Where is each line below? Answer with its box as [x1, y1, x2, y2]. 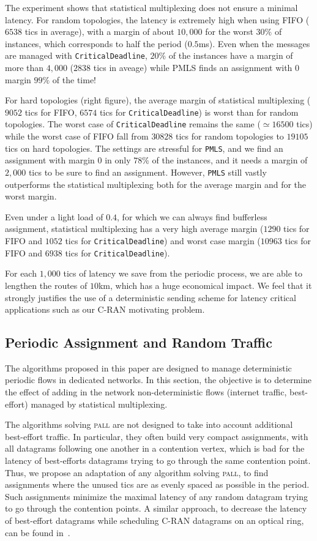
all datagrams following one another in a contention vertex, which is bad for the [5, 442, 305, 455]
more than [5, 61, 44, 74]
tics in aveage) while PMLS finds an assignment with [93, 61, 293, 74]
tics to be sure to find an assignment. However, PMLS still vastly [28, 165, 267, 178]
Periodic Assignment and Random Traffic [5, 333, 272, 352]
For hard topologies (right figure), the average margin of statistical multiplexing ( [5, 94, 311, 106]
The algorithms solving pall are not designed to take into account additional [5, 418, 293, 431]
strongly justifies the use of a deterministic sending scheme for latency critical [5, 291, 296, 304]
